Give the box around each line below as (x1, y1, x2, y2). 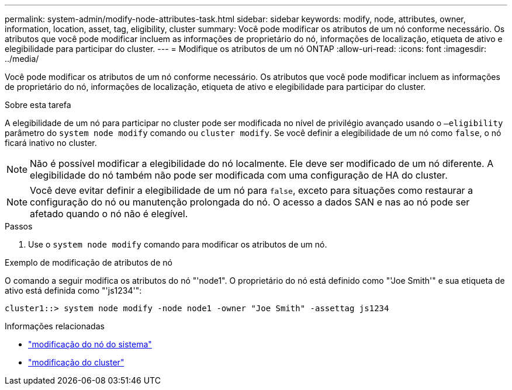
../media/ (5, 54, 39, 64)
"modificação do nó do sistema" (28, 339, 152, 349)
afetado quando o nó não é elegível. (30, 208, 188, 220)
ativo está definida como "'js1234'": (5, 285, 142, 295)
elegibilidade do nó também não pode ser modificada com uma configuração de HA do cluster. (30, 169, 448, 181)
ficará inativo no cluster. (5, 138, 97, 148)
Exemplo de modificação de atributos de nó (5, 257, 172, 267)
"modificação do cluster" (28, 357, 124, 367)
